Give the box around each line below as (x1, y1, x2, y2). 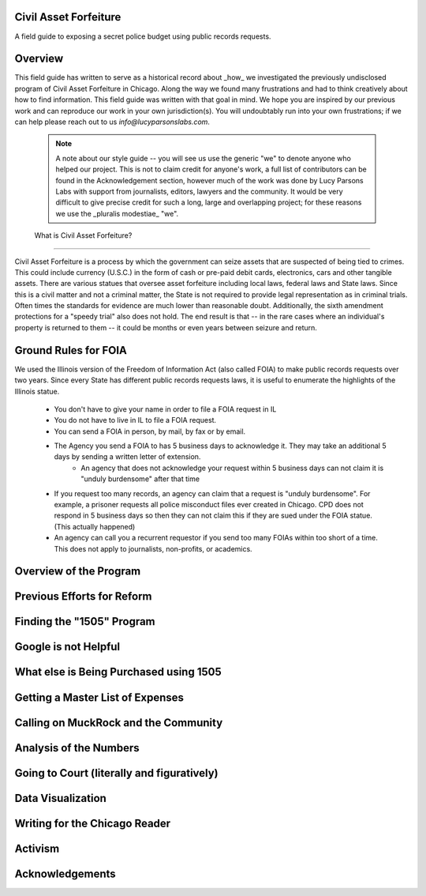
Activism (14, 841, 60, 855)
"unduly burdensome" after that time (80, 474, 200, 484)
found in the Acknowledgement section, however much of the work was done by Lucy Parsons (55, 175, 364, 185)
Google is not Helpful (14, 640, 121, 653)
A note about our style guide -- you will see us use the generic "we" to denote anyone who (55, 153, 351, 163)
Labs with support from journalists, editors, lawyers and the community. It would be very (55, 186, 343, 196)
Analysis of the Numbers (14, 741, 140, 755)
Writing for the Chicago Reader (14, 816, 171, 830)
